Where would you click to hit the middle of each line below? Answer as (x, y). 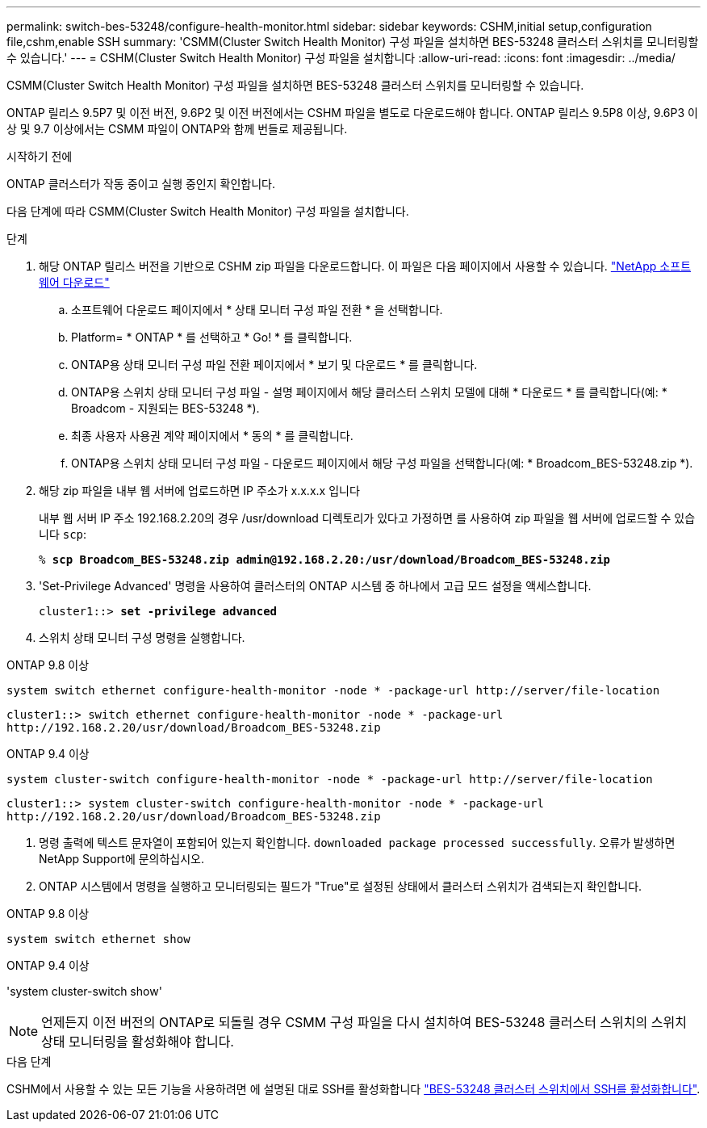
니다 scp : (63, 534)
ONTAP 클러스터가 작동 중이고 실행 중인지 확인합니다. (141, 184)
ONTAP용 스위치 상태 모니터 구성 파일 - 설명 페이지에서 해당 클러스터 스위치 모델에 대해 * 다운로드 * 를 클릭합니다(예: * (369, 392)
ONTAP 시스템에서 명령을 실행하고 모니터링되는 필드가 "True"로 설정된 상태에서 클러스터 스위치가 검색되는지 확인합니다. (341, 886)
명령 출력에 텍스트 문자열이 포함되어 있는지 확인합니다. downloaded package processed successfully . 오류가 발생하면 (357, 843)
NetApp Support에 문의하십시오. (122, 859)
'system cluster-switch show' (84, 991)
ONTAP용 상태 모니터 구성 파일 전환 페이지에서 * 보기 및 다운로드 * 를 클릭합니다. (274, 365)
